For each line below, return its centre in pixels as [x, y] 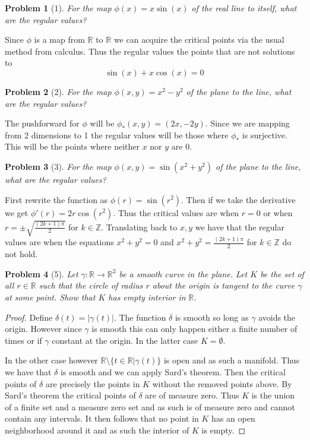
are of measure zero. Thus [192, 395]
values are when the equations [59, 242]
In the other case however [51, 360]
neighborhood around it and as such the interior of [97, 430]
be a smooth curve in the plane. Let [183, 273]
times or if [23, 340]
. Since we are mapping [247, 123]
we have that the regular [240, 227]
